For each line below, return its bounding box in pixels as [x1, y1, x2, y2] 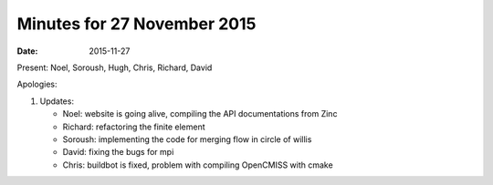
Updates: [39, 96, 75, 107]
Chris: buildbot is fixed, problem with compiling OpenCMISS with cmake [62, 159, 333, 170]
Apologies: [16, 78, 58, 90]
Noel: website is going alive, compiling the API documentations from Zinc [62, 108, 338, 119]
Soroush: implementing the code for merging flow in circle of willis [62, 133, 312, 145]
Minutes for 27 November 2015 [16, 14, 257, 34]
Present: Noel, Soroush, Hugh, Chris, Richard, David [16, 62, 213, 73]
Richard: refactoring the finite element [62, 121, 205, 132]
